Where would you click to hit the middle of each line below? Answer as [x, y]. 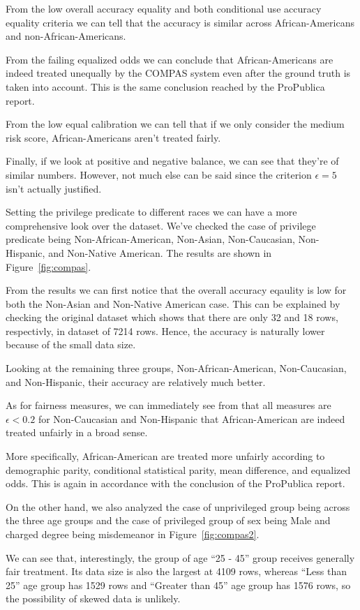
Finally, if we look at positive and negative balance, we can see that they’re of [172, 161]
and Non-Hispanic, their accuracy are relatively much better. [136, 381]
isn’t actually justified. [54, 188]
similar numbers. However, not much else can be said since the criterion [159, 174]
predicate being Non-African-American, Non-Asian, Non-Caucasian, [150, 239]
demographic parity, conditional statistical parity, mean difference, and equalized [178, 469]
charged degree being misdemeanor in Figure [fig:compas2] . [133, 534]
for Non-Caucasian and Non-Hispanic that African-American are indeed [192, 418]
